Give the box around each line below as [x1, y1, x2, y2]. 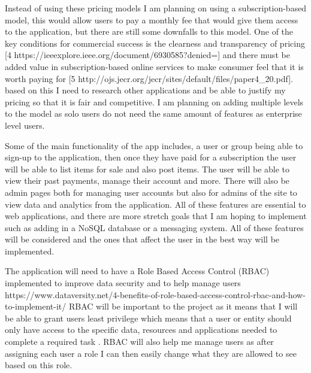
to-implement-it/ [5, 300, 67, 313]
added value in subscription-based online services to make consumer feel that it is [5, 60, 304, 72]
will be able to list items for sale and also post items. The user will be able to [5, 162, 290, 175]
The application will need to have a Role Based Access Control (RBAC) [5, 265, 270, 277]
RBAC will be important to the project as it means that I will [68, 300, 298, 313]
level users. [5, 119, 45, 131]
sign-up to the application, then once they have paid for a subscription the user [5, 151, 297, 163]
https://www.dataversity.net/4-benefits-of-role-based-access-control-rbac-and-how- [5, 288, 306, 301]
